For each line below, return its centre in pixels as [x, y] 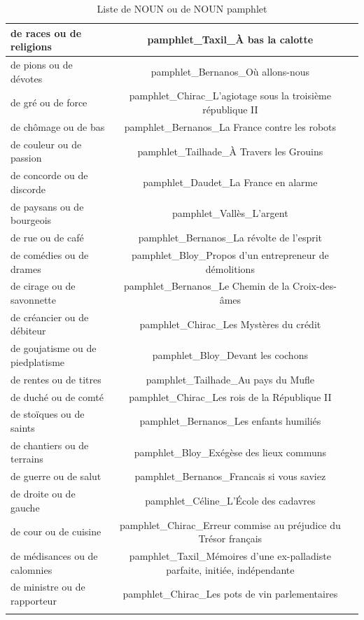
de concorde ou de [49, 175]
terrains [27, 459]
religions [31, 47]
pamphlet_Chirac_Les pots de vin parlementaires [230, 594]
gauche [25, 507]
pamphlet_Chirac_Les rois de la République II [230, 396]
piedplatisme [38, 361]
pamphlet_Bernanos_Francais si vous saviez [230, 476]
